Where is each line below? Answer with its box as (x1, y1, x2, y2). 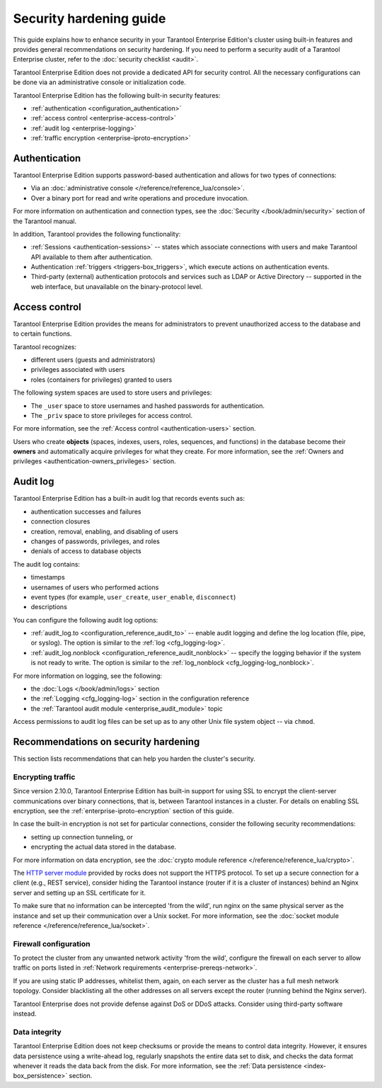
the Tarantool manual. (13, 217, 77, 225)
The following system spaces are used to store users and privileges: (13, 388, 212, 397)
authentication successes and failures (30, 507, 141, 516)
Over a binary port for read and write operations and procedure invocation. (30, 193, 249, 202)
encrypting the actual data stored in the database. (30, 843, 177, 851)
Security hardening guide (13, 11, 166, 26)
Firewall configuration (13, 939, 91, 948)
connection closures (30, 517, 91, 526)
